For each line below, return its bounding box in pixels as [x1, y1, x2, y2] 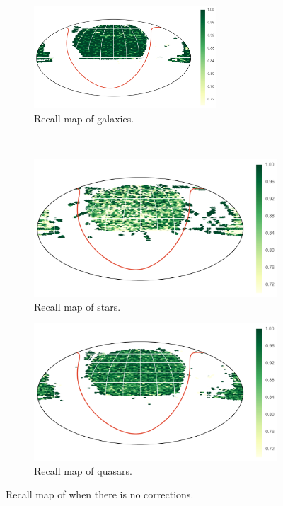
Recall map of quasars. [34, 463, 132, 478]
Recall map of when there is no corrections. [6, 487, 194, 502]
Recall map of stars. [34, 299, 121, 314]
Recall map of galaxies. [34, 110, 134, 125]
